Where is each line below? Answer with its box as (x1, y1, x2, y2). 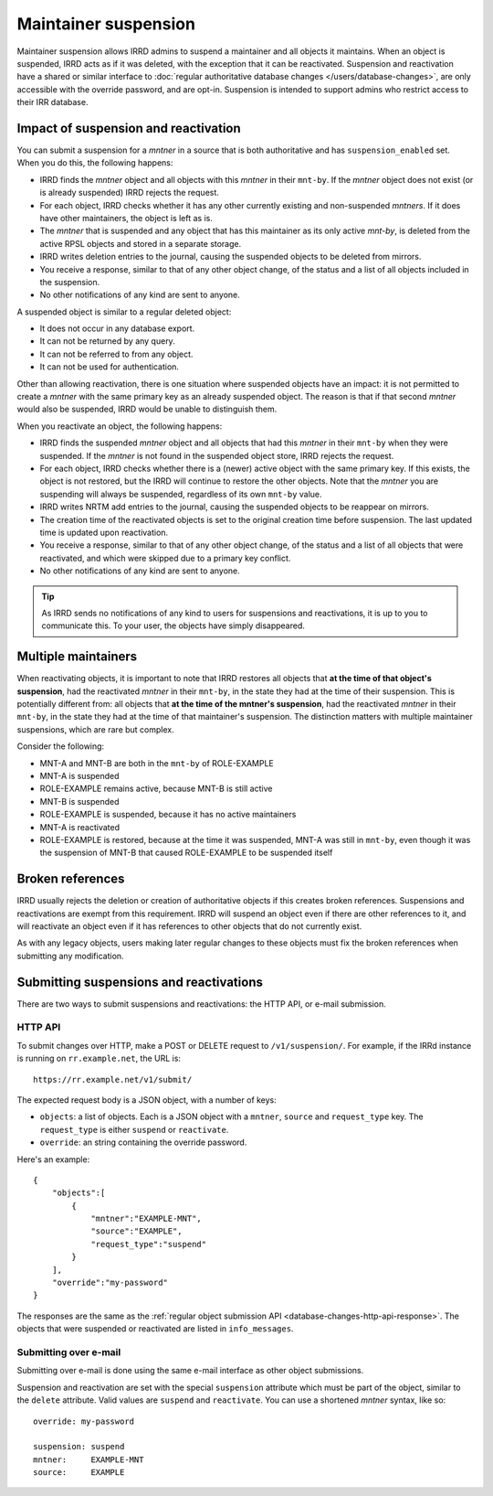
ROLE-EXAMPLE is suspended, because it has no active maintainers (39, 809, 297, 820)
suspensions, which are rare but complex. (16, 723, 174, 735)
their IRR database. (16, 97, 89, 108)
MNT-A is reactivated (39, 821, 121, 832)
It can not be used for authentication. (39, 361, 180, 372)
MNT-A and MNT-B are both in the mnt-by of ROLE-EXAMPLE (39, 757, 274, 768)
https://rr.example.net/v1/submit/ (33, 1074, 193, 1085)
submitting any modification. (16, 950, 124, 961)
